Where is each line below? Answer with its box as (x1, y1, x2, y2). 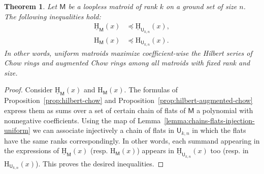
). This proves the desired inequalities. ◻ (36, 158, 164, 168)
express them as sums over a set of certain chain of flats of (4, 105, 186, 115)
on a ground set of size (166, 1, 237, 11)
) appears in (137, 145, 175, 156)
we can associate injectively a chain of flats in (32, 125, 175, 135)
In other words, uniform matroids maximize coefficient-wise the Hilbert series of (4, 47, 252, 58)
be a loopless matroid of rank (68, 1, 157, 11)
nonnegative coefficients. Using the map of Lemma (4, 115, 161, 125)
